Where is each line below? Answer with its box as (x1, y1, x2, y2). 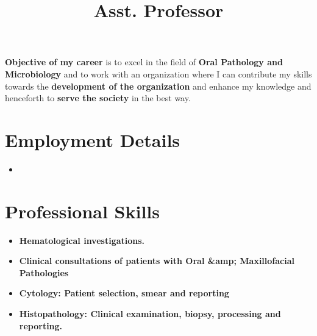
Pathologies (19, 266, 69, 279)
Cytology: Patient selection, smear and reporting (19, 287, 229, 299)
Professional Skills (5, 198, 160, 223)
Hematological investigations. (19, 234, 145, 246)
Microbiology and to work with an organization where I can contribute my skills (5, 67, 312, 80)
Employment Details (5, 127, 180, 152)
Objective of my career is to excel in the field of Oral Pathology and (5, 55, 283, 68)
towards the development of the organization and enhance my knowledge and (5, 79, 312, 92)
